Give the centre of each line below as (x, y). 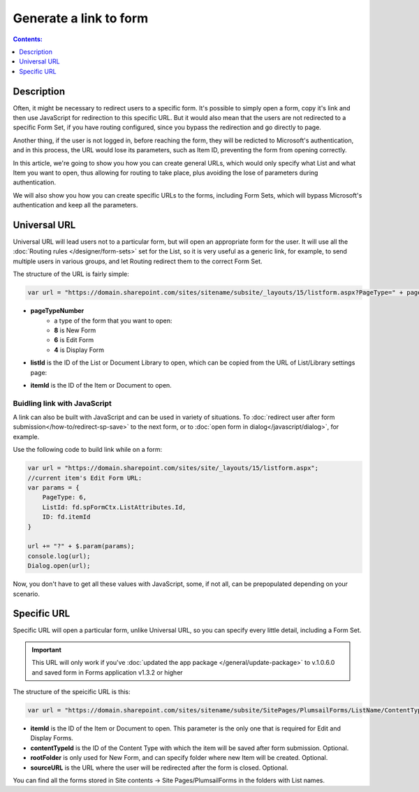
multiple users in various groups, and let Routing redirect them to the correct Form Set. (138, 261)
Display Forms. (52, 738)
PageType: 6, (65, 497)
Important (47, 650)
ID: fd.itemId (66, 517)
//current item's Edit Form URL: (85, 478)
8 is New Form (75, 330)
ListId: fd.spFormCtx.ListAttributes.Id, (114, 507)
